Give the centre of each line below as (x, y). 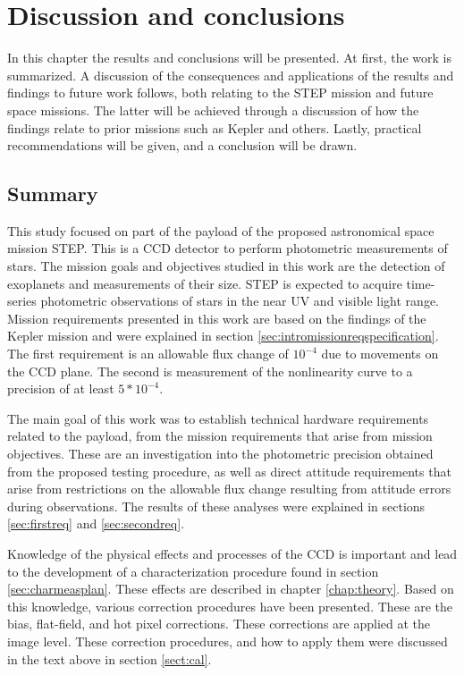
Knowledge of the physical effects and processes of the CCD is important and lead (232, 553)
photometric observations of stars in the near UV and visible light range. (240, 301)
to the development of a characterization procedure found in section (193, 571)
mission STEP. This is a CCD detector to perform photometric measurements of (228, 248)
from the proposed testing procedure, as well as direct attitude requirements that (229, 471)
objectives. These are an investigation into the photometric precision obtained (220, 454)
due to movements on (380, 354)
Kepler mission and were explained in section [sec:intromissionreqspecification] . (223, 336)
